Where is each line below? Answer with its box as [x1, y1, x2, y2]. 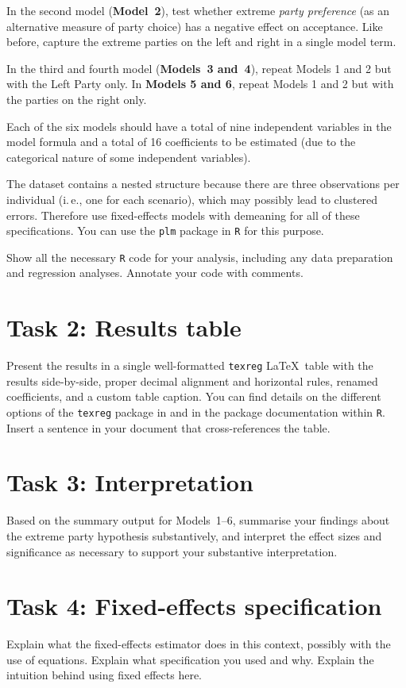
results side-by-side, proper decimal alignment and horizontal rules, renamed [6, 372, 378, 389]
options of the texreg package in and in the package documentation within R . [6, 404, 385, 420]
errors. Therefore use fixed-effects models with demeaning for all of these [6, 206, 360, 223]
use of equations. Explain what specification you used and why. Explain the [6, 651, 374, 667]
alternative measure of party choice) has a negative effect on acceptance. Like [6, 17, 383, 34]
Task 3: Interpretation [6, 466, 253, 498]
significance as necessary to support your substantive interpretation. [6, 543, 338, 559]
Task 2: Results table [6, 311, 242, 344]
